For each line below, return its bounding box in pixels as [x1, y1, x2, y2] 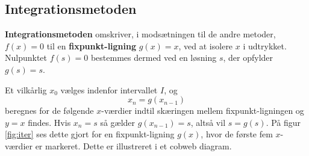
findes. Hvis [28, 116, 71, 128]
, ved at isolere [178, 39, 233, 52]
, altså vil [190, 116, 226, 128]
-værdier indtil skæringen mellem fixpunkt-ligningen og [101, 104, 304, 117]
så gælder [100, 116, 136, 128]
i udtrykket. [243, 39, 287, 52]
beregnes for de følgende [5, 104, 94, 117]
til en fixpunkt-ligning [46, 39, 137, 52]
